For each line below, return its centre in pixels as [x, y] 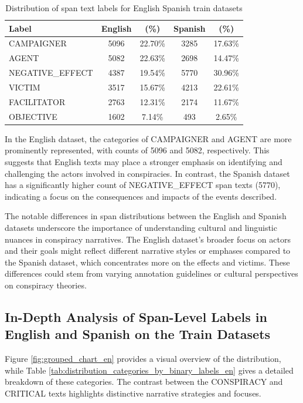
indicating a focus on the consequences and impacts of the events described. [141, 196]
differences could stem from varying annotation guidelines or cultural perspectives [151, 273]
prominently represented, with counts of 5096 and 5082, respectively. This [137, 150]
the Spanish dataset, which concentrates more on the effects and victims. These [147, 262]
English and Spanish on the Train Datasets [138, 334]
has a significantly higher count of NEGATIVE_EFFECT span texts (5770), [143, 185]
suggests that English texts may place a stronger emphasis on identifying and [144, 161]
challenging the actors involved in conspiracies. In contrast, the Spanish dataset [147, 173]
